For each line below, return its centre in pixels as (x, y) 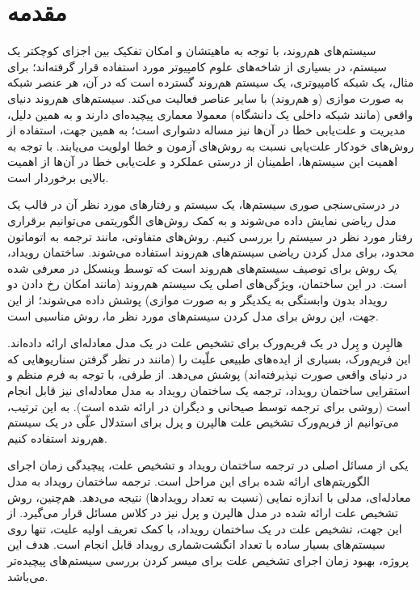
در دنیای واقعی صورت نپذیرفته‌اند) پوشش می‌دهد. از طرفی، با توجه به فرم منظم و (208, 374)
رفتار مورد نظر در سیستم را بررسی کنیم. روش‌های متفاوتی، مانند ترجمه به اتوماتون (210, 236)
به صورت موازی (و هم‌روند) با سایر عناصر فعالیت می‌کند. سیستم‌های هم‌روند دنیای (206, 98)
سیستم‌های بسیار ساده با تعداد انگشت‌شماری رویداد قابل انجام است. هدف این (196, 544)
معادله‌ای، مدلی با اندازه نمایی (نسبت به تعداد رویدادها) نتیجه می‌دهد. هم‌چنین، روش (209, 497)
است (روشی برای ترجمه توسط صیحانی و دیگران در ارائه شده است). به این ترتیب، (209, 406)
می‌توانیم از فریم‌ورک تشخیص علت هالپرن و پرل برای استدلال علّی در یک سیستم (203, 422)
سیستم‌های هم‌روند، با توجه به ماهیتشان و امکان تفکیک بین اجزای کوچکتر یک (192, 51)
